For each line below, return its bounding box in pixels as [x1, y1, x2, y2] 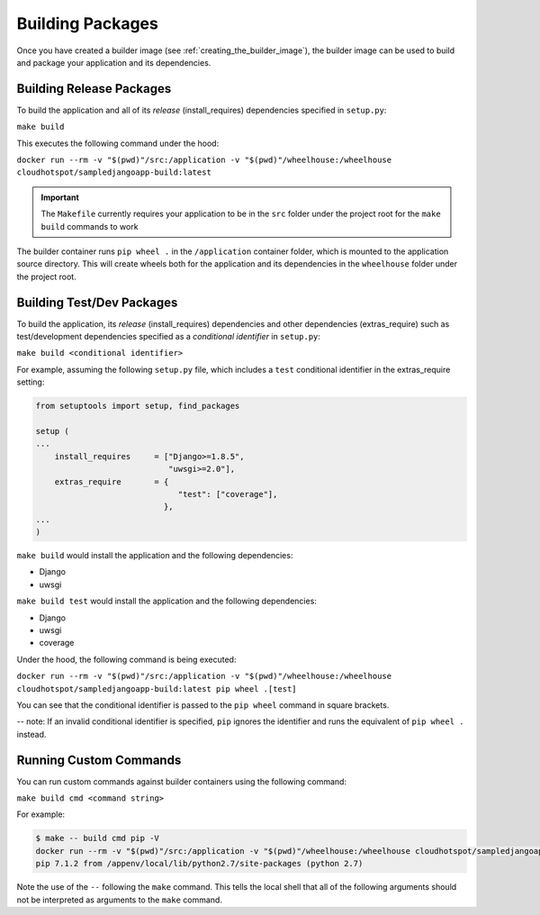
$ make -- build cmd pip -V [35, 833, 159, 844]
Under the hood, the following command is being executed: [16, 654, 237, 665]
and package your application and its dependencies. [16, 57, 211, 68]
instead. [16, 729, 47, 739]
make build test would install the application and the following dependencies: [16, 595, 317, 607]
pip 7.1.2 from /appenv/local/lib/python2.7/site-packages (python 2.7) [35, 858, 364, 869]
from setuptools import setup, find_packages [35, 401, 240, 412]
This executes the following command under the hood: [16, 138, 220, 149]
